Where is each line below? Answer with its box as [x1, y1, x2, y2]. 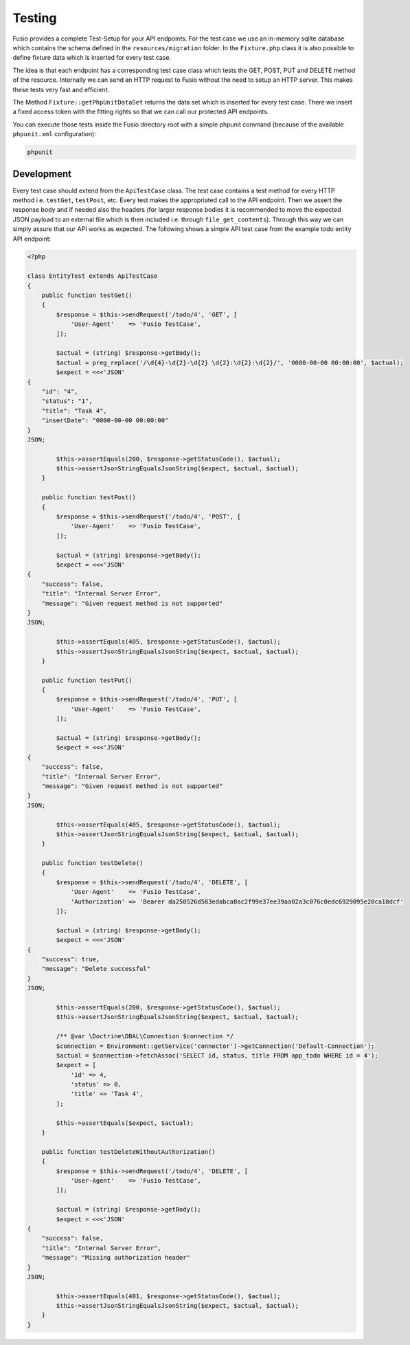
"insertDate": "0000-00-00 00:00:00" [41, 417, 169, 424]
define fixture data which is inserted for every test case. [12, 54, 172, 62]
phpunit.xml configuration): [12, 130, 96, 138]
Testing [12, 10, 57, 25]
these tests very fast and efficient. [12, 85, 110, 94]
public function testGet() [41, 292, 133, 299]
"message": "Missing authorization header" [41, 1254, 190, 1262]
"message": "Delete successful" [41, 965, 151, 973]
